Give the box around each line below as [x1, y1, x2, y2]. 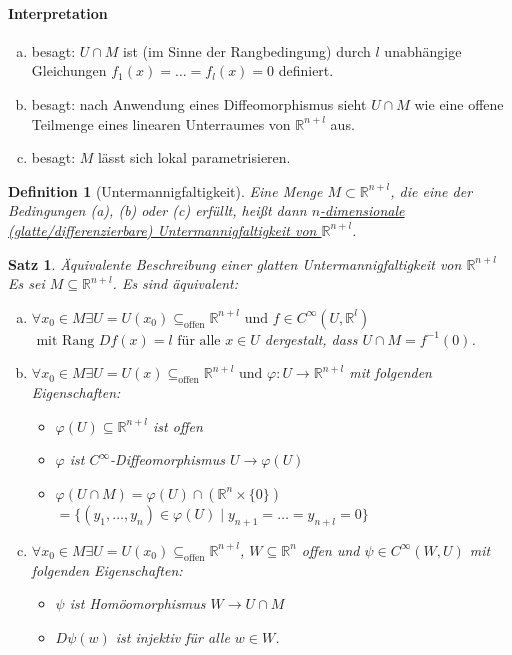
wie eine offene [414, 93, 504, 114]
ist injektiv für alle [115, 626, 230, 647]
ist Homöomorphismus [69, 593, 206, 614]
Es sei [8, 273, 45, 294]
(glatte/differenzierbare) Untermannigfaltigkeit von [8, 219, 317, 240]
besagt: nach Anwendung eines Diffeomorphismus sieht [31, 93, 367, 114]
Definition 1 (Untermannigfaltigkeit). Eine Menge [8, 180, 323, 201]
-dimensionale [320, 200, 405, 221]
